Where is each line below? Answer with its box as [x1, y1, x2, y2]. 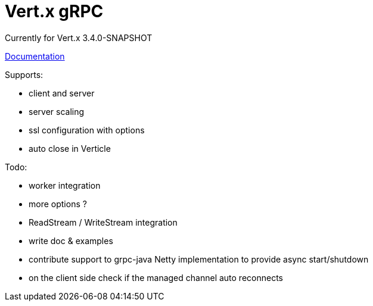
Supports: [5, 69, 43, 80]
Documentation [5, 51, 65, 61]
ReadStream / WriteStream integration [29, 217, 178, 227]
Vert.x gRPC [5, 1, 104, 21]
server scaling [29, 106, 85, 117]
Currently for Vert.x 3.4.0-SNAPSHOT [5, 32, 153, 43]
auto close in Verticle [29, 143, 111, 154]
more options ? [29, 198, 87, 209]
